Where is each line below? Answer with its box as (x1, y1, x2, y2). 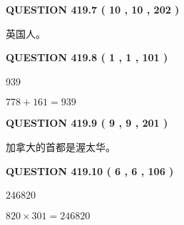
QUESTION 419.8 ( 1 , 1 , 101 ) (6, 50, 168, 65)
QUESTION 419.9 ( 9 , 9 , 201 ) (6, 115, 168, 130)
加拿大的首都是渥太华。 (6, 139, 116, 154)
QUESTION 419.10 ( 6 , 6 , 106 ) (6, 163, 174, 178)
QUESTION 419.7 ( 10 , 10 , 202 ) (6, 2, 180, 16)
